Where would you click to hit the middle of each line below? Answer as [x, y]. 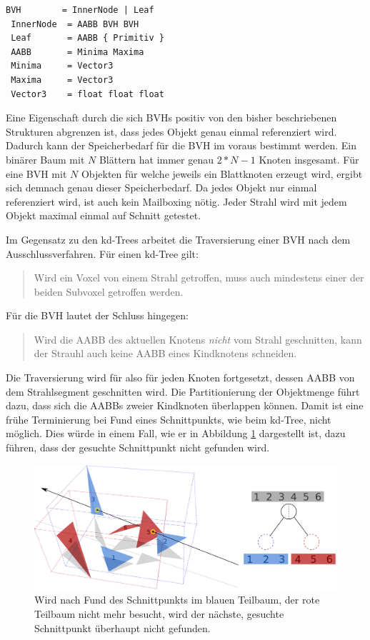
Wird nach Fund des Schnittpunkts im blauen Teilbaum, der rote [177, 600]
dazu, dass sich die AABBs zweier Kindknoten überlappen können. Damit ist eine [185, 405]
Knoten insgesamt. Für [309, 159]
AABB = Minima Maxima [77, 52]
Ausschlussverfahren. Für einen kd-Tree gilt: [102, 253]
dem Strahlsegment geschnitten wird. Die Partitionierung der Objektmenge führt [183, 391]
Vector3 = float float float [87, 94]
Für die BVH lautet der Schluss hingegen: [97, 315]
